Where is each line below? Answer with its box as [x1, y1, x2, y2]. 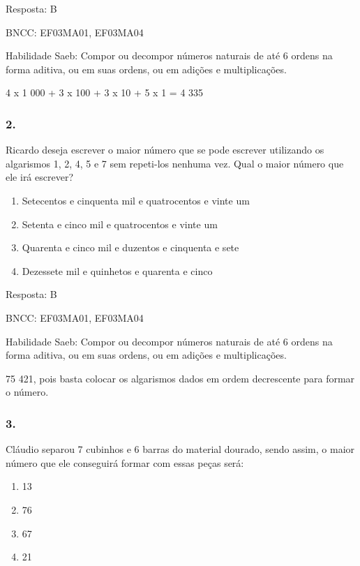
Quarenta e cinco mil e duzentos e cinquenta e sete [22, 240, 239, 255]
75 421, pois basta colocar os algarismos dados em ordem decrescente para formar [6, 371, 355, 385]
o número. [6, 385, 49, 399]
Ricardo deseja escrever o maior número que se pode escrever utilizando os [6, 142, 324, 157]
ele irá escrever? [6, 170, 73, 184]
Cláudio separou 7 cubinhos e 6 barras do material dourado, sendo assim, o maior [6, 442, 355, 456]
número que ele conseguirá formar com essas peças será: [6, 455, 244, 470]
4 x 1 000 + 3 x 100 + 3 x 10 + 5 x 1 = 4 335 [6, 85, 204, 100]
